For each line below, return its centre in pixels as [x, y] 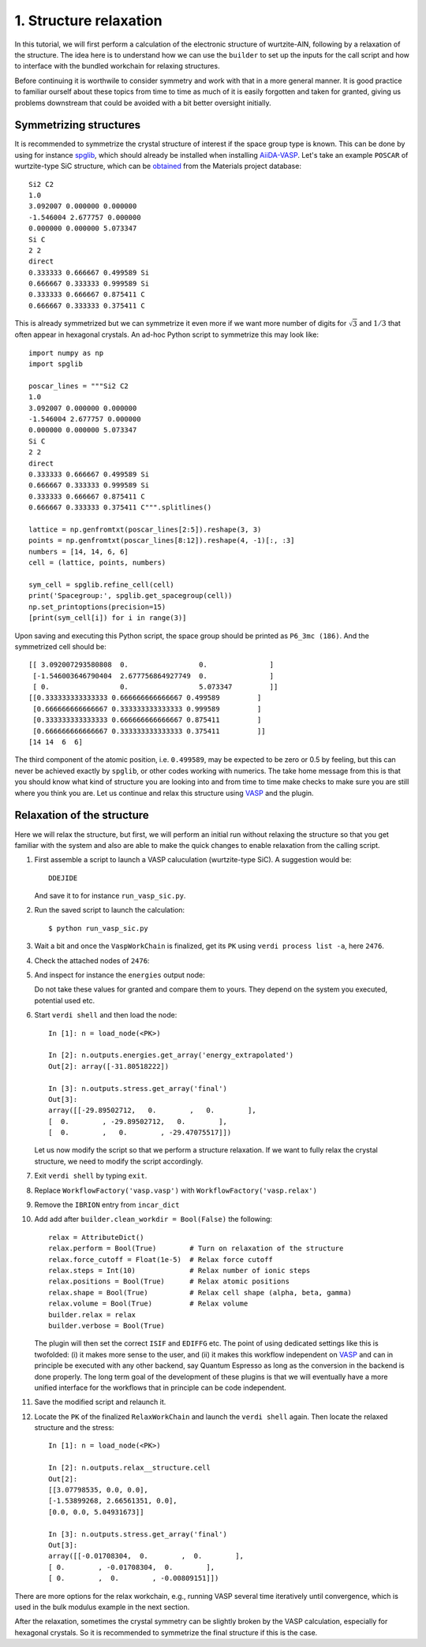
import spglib [56, 364]
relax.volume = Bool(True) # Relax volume [148, 1304]
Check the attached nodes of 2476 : [92, 960]
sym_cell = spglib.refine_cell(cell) [102, 584]
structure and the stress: [74, 1428]
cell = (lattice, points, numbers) [97, 563]
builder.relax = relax [92, 1315]
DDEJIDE [63, 878]
